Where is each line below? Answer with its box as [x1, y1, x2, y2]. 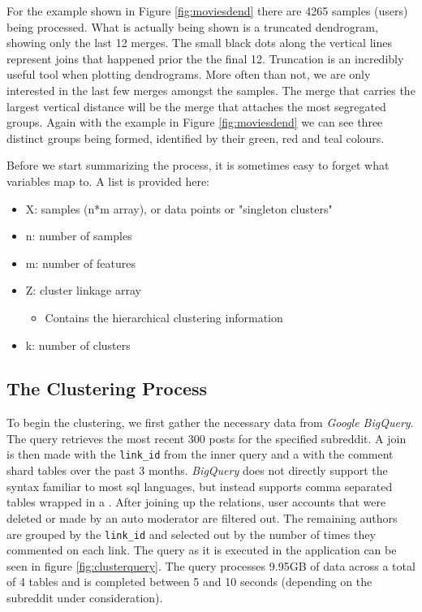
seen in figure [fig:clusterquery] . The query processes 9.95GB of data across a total [6, 557, 416, 574]
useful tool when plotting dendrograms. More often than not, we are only [6, 66, 371, 83]
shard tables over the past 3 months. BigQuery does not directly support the [6, 462, 388, 479]
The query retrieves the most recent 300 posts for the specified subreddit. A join [6, 429, 407, 446]
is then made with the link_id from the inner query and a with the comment [6, 446, 394, 463]
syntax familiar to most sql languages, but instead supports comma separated [6, 477, 393, 494]
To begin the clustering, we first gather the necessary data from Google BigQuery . [6, 414, 414, 431]
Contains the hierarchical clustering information [45, 308, 283, 325]
